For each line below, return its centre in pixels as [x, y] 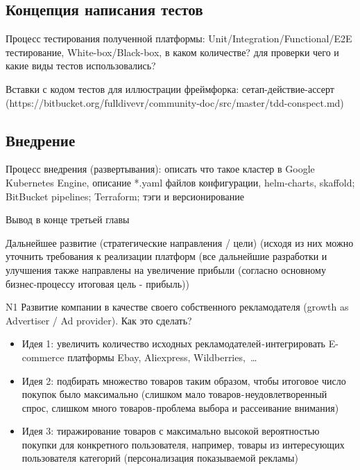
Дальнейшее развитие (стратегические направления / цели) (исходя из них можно [180, 242]
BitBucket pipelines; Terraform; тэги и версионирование [125, 196]
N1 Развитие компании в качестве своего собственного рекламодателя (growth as [177, 307]
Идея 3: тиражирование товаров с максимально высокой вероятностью [171, 431]
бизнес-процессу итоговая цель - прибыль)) [97, 283]
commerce [43, 357]
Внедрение [41, 140]
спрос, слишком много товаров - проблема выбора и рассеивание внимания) [180, 407]
